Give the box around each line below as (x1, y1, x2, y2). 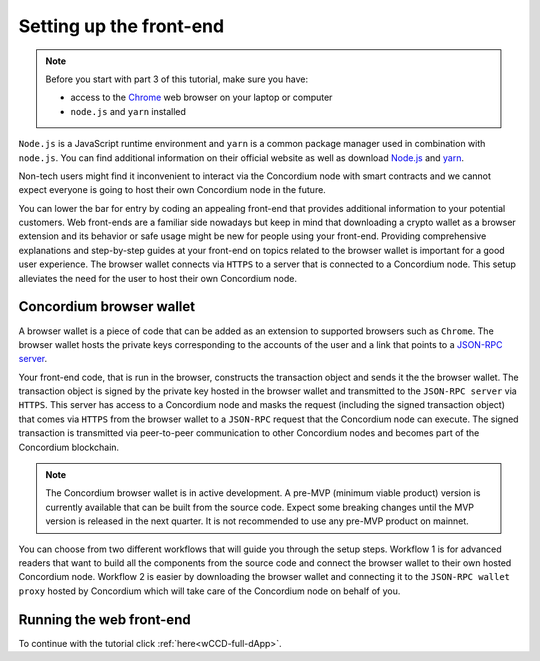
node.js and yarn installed (70, 105, 187, 117)
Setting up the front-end (18, 15, 225, 37)
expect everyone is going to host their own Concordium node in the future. (18, 184, 327, 196)
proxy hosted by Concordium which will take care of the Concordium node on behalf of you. (18, 585, 401, 597)
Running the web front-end (18, 611, 191, 628)
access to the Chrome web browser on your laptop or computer (70, 91, 333, 104)
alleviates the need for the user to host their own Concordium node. (18, 272, 297, 284)
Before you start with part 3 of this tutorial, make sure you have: (45, 73, 309, 85)
